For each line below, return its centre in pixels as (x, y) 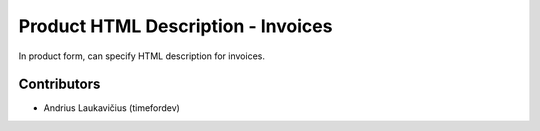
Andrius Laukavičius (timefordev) (111, 108)
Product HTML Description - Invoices (175, 26)
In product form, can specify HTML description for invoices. (141, 56)
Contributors (59, 84)
